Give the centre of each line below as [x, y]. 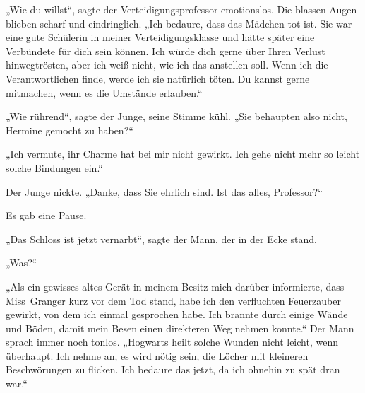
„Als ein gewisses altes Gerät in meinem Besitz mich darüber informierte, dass [175, 286]
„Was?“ [22, 263]
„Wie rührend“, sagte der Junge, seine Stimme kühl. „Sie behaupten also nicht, [176, 116]
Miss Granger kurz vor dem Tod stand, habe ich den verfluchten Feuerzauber [173, 300]
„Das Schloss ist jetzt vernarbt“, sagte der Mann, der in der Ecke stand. [161, 239]
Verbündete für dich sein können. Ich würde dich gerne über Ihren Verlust [166, 51]
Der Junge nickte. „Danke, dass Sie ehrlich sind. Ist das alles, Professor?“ [164, 191]
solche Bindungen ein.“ [54, 167]
